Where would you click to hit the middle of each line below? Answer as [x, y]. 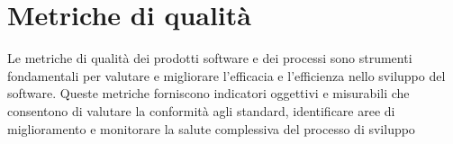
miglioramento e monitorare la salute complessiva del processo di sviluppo [211, 128]
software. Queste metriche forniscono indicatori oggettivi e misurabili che [208, 93]
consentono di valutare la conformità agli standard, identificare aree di [201, 110]
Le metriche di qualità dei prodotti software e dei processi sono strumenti [210, 58]
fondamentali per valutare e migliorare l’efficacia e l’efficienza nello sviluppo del [226, 75]
